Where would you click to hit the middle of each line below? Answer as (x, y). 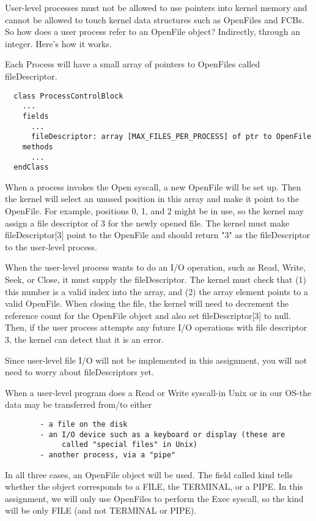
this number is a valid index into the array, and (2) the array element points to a (156, 291)
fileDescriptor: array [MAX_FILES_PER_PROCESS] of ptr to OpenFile (171, 137)
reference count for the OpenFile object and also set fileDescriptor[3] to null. (148, 315)
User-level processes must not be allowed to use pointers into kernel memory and (156, 7)
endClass (31, 167)
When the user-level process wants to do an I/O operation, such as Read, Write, (155, 267)
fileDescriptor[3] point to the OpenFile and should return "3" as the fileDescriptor (158, 235)
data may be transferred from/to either (79, 404)
